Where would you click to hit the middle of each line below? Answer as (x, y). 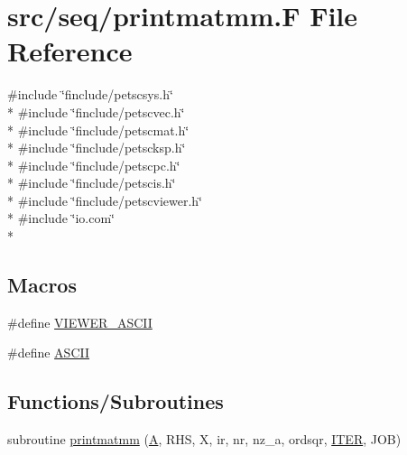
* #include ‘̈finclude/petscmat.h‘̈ (98, 130)
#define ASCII (49, 353)
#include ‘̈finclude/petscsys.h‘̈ (90, 94)
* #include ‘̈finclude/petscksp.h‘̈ (97, 148)
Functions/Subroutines (116, 401)
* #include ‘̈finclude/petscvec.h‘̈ (96, 111)
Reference (70, 51)
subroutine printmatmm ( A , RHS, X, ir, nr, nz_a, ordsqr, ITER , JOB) (204, 439)
